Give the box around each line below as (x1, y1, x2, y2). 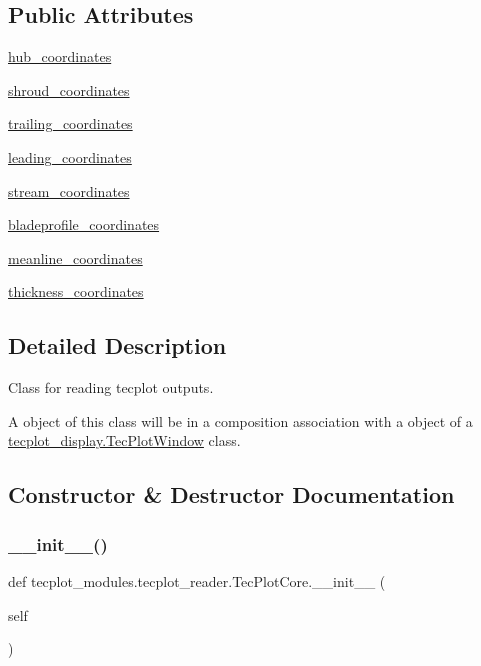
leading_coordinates (8, 146, 132, 167)
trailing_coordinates (8, 113, 133, 134)
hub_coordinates (8, 46, 112, 67)
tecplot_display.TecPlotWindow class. (8, 430, 241, 451)
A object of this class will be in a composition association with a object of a (8, 410, 473, 431)
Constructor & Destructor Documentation (8, 479, 455, 510)
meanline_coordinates (8, 247, 143, 268)
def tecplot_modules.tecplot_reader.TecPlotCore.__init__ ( (8, 570, 386, 591)
